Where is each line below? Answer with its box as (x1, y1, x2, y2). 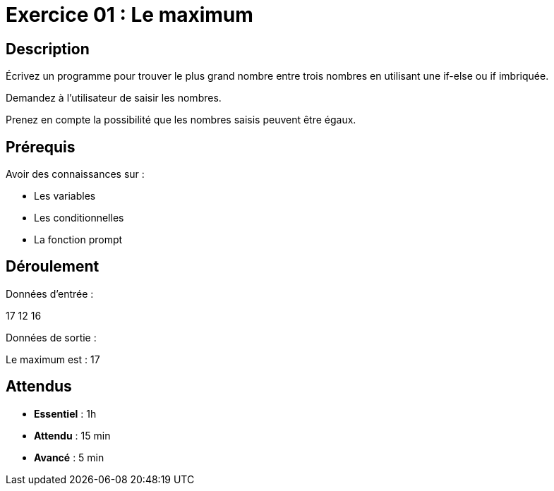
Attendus (6, 377, 72, 396)
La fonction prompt (34, 234, 123, 246)
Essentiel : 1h (34, 407, 97, 420)
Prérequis (6, 138, 76, 156)
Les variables (34, 190, 96, 202)
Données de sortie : (6, 331, 97, 344)
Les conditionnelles (34, 212, 124, 224)
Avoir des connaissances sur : (6, 168, 145, 181)
